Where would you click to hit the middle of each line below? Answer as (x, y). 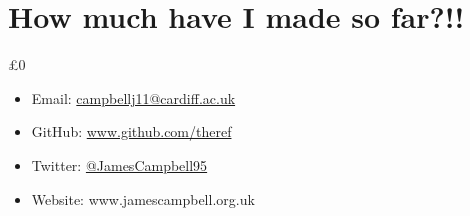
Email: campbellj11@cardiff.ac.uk (133, 97)
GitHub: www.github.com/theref (131, 131)
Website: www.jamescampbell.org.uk (143, 198)
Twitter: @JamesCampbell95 (119, 164)
